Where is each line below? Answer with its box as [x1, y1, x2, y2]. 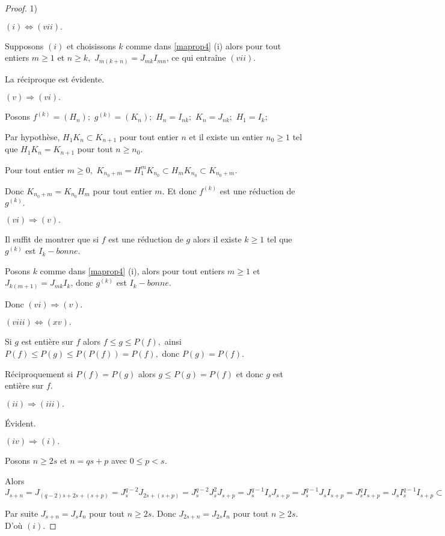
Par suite [5, 507, 38, 519]
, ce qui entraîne [166, 51, 226, 64]
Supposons [5, 39, 44, 52]
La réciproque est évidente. [5, 72, 105, 85]
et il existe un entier [189, 130, 263, 143]
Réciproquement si [5, 367, 73, 380]
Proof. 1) [5, 2, 37, 14]
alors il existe [192, 232, 242, 245]
